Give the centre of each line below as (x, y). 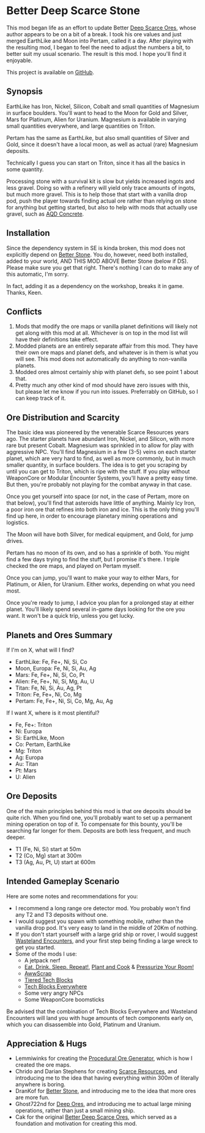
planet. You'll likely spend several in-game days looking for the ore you (96, 609)
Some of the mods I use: (46, 954)
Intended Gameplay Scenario (63, 882)
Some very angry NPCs (54, 993)
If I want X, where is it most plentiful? (53, 713)
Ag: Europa (29, 757)
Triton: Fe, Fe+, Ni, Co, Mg (48, 694)
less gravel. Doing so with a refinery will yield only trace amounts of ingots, (101, 187)
